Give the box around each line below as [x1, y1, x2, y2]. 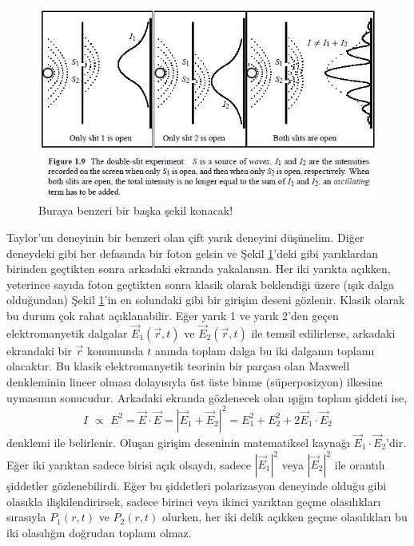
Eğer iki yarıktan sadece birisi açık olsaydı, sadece [6, 456, 251, 473]
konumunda [86, 342, 144, 358]
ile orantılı [334, 456, 385, 473]
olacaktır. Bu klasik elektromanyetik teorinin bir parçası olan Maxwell [6, 358, 350, 374]
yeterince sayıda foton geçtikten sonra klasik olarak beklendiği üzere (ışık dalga [6, 275, 395, 292]
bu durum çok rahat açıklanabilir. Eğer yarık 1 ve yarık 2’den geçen [6, 307, 339, 324]
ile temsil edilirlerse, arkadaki [251, 324, 396, 341]
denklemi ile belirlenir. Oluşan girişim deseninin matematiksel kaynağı [6, 433, 350, 450]
